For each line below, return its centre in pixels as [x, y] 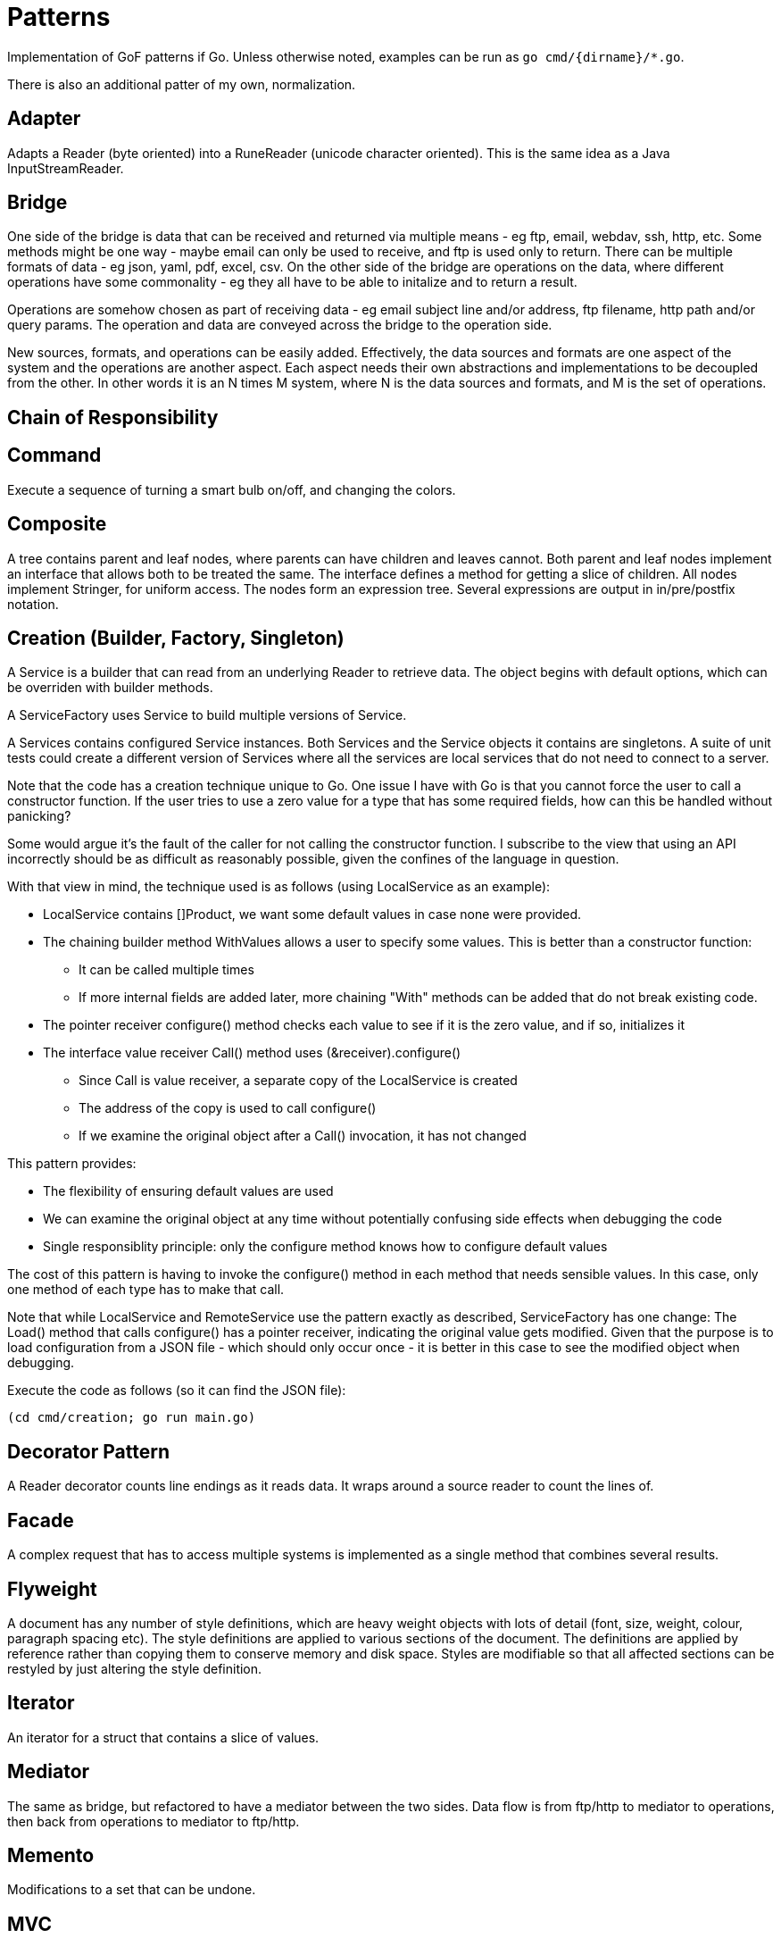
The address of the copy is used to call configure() [228, 1108]
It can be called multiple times [166, 970]
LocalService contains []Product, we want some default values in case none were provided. [312, 915]
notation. [33, 604]
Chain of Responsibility [113, 417]
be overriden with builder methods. [110, 688]
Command [54, 455]
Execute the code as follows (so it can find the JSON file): [177, 1391]
